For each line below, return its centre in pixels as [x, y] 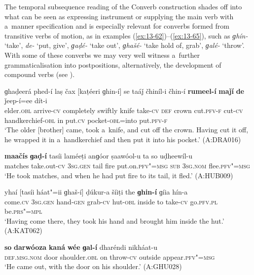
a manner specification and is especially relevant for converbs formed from [117, 26]
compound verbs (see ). [40, 74]
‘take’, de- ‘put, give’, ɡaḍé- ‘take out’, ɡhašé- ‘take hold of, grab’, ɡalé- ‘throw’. [125, 45]
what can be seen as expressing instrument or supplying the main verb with [119, 16]
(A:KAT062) [23, 230]
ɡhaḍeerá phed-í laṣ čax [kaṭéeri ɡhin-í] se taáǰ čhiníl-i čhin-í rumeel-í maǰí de [124, 91]
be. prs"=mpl [23, 211]
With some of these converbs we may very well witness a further [102, 55]
